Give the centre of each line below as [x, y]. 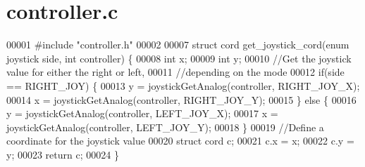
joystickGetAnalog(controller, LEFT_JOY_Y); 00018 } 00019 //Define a [165, 127]
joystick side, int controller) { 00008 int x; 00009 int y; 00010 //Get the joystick [179, 58]
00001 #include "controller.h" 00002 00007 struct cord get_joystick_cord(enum [178, 45]
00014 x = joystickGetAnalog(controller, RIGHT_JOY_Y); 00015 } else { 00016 [181, 99]
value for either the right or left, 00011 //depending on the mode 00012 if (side [175, 72]
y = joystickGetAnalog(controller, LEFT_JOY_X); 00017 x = [142, 113]
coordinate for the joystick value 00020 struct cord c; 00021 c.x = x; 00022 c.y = [180, 141]
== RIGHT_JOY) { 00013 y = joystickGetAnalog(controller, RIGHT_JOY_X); [183, 85]
